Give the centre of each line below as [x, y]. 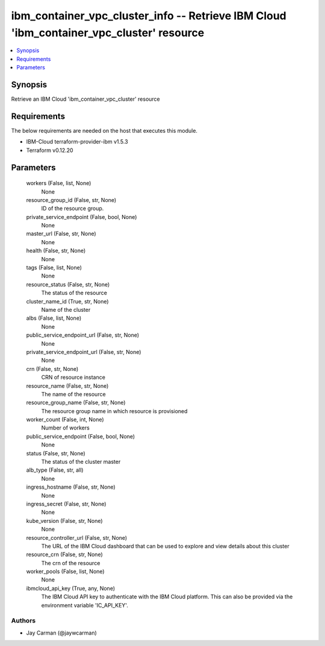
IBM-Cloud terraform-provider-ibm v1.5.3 [77, 142]
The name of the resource [73, 394]
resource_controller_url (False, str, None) [77, 537]
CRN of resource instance [73, 378]
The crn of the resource [71, 563]
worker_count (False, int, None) [65, 420]
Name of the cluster [66, 309]
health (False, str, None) [56, 251]
